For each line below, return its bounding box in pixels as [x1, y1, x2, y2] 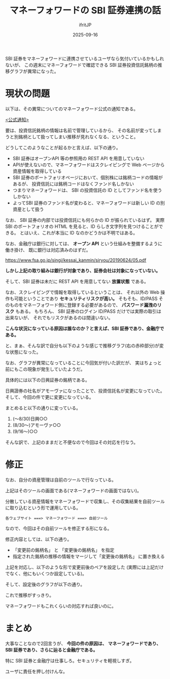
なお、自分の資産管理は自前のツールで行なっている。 [5, 477, 117, 483]
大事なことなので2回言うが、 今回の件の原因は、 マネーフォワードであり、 [5, 640, 161, 646]
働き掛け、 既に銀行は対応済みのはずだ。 [5, 247, 91, 253]
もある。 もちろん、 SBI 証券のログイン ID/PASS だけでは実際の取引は [15, 308, 161, 314]
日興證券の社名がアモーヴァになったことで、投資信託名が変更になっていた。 [5, 388, 165, 394]
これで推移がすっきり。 [5, 592, 54, 598]
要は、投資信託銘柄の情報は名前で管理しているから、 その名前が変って [5, 127, 153, 133]
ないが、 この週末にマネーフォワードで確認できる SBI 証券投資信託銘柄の [5, 62, 158, 68]
